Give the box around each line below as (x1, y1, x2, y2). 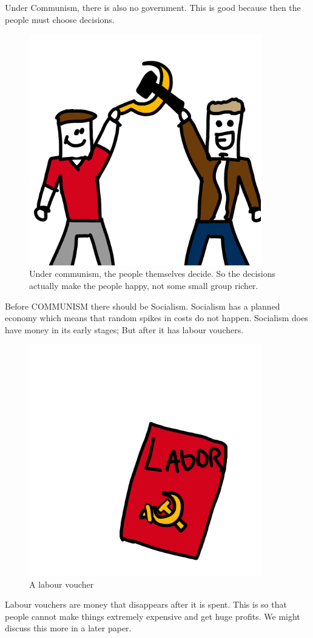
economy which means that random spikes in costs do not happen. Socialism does (5, 311, 308, 324)
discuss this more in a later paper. (5, 622, 132, 634)
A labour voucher (29, 577, 94, 590)
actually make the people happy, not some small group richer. (29, 279, 258, 291)
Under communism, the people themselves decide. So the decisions (29, 267, 275, 280)
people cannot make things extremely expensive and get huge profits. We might (5, 610, 300, 622)
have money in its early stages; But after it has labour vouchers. (5, 323, 244, 336)
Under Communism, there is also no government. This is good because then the (5, 1, 301, 13)
